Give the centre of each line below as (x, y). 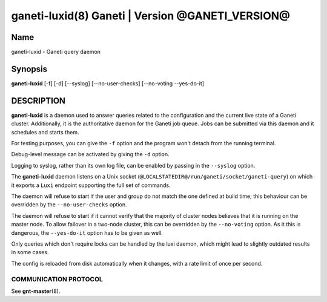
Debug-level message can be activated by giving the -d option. (90, 154)
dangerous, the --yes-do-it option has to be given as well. (87, 232)
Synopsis (29, 69)
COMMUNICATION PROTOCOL (57, 279)
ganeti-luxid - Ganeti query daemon (56, 52)
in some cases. (30, 252)
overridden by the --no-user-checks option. (69, 205)
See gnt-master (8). (36, 291)
